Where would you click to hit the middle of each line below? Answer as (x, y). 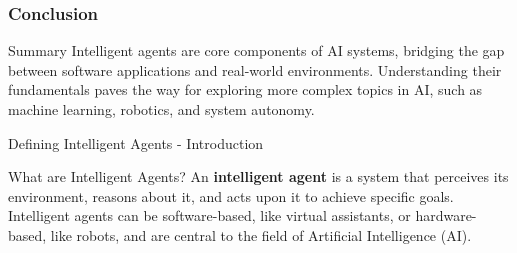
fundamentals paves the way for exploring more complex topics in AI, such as (245, 89)
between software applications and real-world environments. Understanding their (255, 69)
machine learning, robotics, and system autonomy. (161, 109)
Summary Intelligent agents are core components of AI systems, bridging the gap (256, 50)
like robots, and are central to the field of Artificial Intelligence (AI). (261, 234)
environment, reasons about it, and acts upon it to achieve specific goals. (231, 195)
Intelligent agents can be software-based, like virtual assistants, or (209, 215)
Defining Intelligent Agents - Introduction (136, 142)
